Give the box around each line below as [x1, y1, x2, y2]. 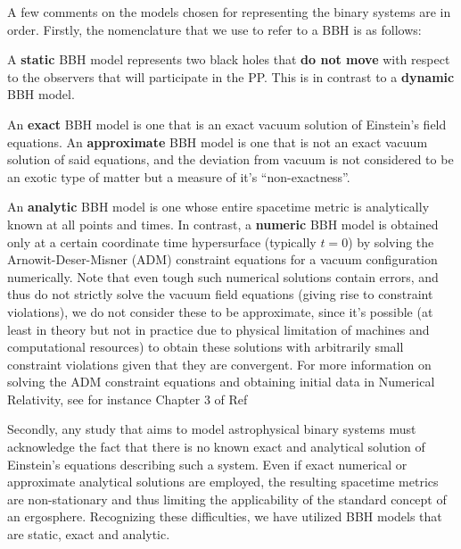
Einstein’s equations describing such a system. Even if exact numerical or [7, 454, 407, 473]
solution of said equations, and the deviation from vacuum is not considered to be [7, 150, 454, 169]
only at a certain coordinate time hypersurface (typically [7, 232, 317, 251]
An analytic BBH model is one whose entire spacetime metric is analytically [7, 197, 430, 216]
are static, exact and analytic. [7, 525, 170, 544]
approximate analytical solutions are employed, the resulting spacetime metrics [7, 472, 439, 491]
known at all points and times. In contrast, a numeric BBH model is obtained [7, 214, 439, 233]
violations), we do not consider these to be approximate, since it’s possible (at [7, 302, 433, 320]
